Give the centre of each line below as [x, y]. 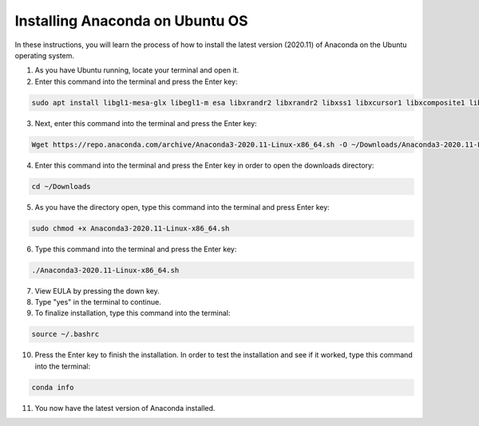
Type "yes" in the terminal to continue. [98, 302]
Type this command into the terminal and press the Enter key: [136, 249]
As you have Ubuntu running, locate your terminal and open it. [137, 70]
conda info [53, 387]
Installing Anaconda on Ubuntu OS [131, 21]
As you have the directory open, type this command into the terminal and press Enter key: [182, 207]
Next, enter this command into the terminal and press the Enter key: [146, 123]
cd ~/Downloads [61, 186]
